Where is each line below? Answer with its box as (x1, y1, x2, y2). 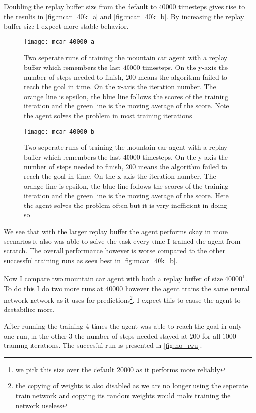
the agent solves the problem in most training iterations (24, 110, 192, 120)
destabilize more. (4, 304, 55, 314)
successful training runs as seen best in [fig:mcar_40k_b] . (4, 255, 178, 265)
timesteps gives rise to (178, 1, 245, 11)
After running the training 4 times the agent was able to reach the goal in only (4, 321, 242, 331)
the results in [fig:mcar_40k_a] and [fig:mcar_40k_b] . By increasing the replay (4, 11, 244, 21)
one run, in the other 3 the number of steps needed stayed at (4, 330, 188, 341)
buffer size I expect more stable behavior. (4, 21, 128, 31)
